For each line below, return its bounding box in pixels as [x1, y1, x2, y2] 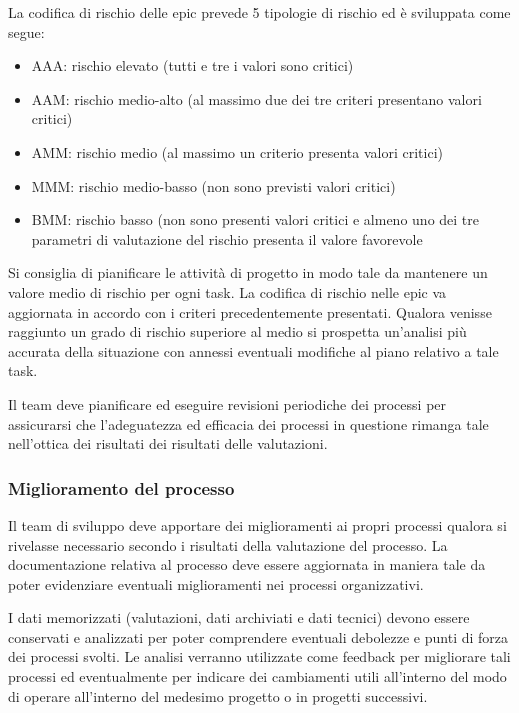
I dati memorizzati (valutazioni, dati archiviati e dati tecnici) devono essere [8, 607, 470, 628]
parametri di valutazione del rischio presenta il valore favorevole [31, 228, 423, 249]
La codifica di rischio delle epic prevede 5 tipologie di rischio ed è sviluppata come [8, 2, 511, 22]
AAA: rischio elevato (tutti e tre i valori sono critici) [31, 55, 354, 76]
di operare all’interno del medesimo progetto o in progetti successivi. [8, 685, 428, 706]
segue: [8, 21, 45, 42]
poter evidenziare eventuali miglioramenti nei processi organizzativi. [8, 573, 424, 594]
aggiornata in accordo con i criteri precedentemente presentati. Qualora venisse [8, 301, 492, 322]
